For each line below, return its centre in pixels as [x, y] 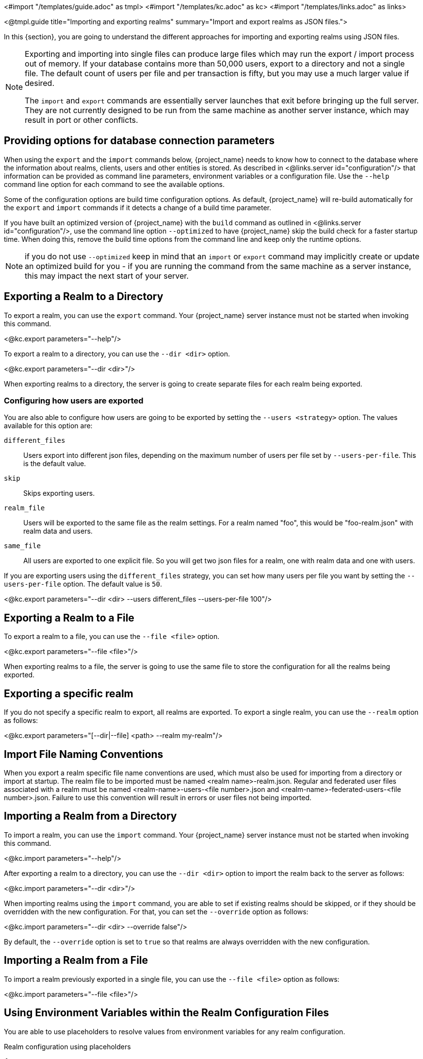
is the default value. [55, 464]
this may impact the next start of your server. [107, 276]
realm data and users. [58, 531]
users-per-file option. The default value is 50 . [83, 584]
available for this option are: [48, 426]
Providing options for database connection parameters [139, 141]
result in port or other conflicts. [81, 120]
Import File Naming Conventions [84, 754]
